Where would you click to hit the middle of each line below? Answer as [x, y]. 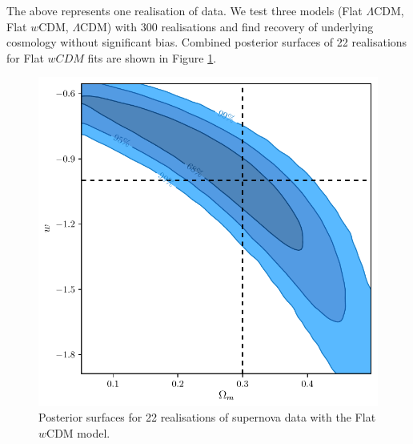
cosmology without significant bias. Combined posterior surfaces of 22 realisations [207, 42]
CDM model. [78, 432]
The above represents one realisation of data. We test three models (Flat [184, 10]
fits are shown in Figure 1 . [152, 57]
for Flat [25, 57]
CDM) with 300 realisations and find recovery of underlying [227, 26]
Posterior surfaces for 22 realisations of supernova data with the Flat [207, 417]
